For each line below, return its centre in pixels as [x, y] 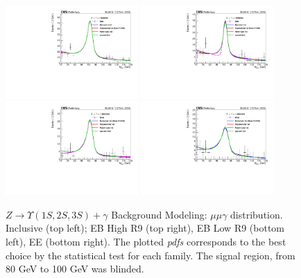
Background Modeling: [159, 214]
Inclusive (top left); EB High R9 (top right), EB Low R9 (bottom [145, 228]
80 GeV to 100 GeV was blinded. [75, 269]
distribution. [257, 214]
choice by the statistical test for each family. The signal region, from [150, 255]
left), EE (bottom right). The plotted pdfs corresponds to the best [146, 242]
